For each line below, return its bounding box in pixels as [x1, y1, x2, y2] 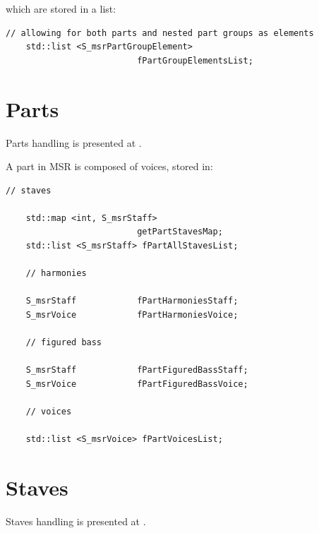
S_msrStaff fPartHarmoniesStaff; [25, 296, 239, 306]
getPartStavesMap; [137, 227, 223, 237]
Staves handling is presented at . [6, 514, 146, 529]
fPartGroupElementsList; [137, 55, 253, 66]
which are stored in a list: [6, 1, 116, 16]
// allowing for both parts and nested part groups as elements [6, 28, 314, 38]
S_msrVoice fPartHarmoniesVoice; [25, 310, 239, 321]
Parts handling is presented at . [6, 135, 142, 150]
